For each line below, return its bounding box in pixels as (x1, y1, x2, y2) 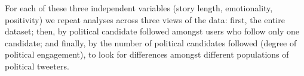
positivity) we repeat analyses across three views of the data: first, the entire (5, 13, 285, 26)
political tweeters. (5, 59, 69, 72)
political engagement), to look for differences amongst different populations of (5, 48, 289, 61)
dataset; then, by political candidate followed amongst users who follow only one (5, 25, 300, 37)
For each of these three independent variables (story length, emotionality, (5, 2, 273, 14)
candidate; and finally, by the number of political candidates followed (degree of (5, 36, 297, 49)
